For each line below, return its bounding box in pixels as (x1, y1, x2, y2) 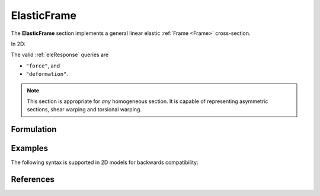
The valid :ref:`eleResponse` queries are (11, 51, 109, 59)
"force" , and (25, 62, 60, 69)
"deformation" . (25, 70, 68, 78)
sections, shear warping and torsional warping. (27, 106, 142, 113)
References (11, 175, 55, 185)
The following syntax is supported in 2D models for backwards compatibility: (11, 159, 199, 166)
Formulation (11, 124, 57, 134)
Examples (11, 143, 49, 153)
